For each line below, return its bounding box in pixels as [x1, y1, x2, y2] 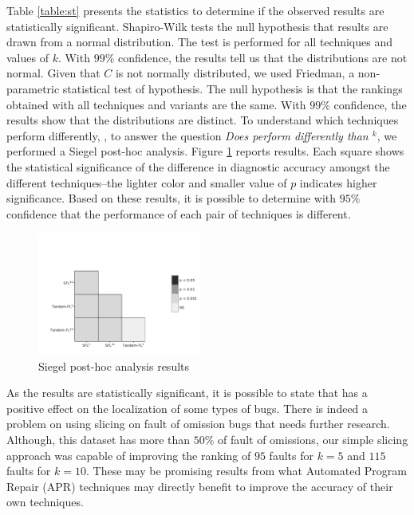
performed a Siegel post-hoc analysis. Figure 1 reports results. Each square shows [6, 143, 404, 159]
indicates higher [299, 174, 377, 191]
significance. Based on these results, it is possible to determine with [6, 190, 337, 206]
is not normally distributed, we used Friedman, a [115, 65, 355, 81]
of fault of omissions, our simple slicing [218, 430, 408, 447]
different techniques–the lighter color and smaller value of [6, 174, 287, 191]
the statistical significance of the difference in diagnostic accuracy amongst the [6, 158, 390, 175]
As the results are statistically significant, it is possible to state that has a [6, 384, 368, 401]
